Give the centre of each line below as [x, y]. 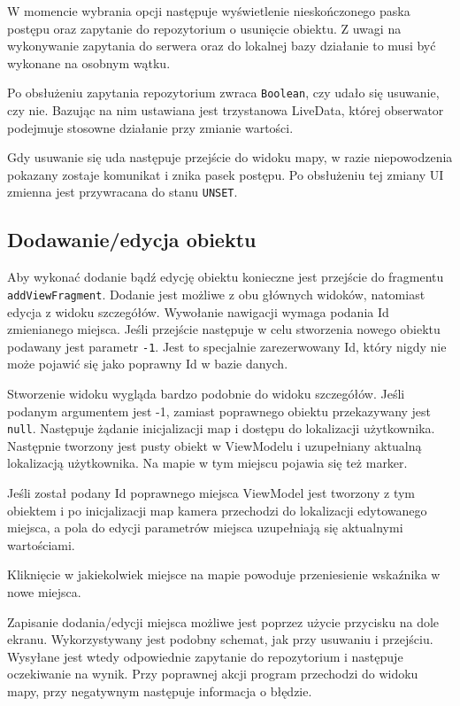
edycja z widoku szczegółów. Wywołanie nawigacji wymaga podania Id [198, 311]
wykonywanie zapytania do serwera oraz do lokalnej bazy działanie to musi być [222, 46]
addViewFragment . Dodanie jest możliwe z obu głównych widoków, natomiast [216, 294]
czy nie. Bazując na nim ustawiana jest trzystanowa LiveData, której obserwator [226, 110]
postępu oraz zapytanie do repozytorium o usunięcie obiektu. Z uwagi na [204, 28]
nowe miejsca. [44, 591]
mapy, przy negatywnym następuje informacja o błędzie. [160, 690]
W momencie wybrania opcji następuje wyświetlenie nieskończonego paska [209, 11]
